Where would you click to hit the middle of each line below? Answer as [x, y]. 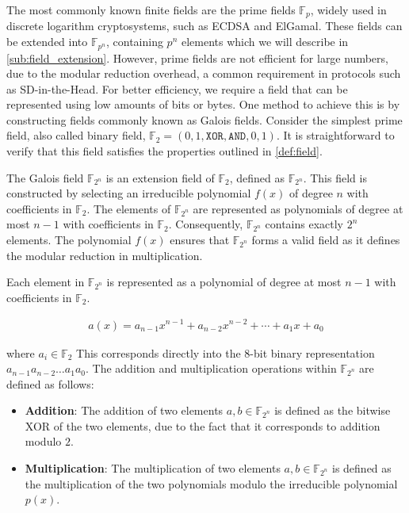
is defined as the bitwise [333, 410]
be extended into [47, 42]
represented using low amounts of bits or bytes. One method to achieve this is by [203, 104]
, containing [134, 42]
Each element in [46, 282]
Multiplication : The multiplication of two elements [153, 468]
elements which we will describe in [265, 42]
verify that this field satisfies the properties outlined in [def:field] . [164, 151]
